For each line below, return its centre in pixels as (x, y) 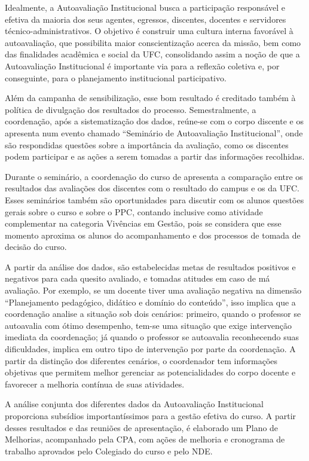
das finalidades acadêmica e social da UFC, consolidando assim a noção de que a (152, 54)
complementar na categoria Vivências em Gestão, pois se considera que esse (143, 223)
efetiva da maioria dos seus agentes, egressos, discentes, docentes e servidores (146, 19)
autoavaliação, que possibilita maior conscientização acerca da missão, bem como (153, 42)
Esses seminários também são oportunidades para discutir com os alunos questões (154, 199)
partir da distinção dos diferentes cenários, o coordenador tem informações (141, 360)
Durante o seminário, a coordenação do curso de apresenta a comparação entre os (154, 176)
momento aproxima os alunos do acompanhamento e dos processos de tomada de (153, 235)
